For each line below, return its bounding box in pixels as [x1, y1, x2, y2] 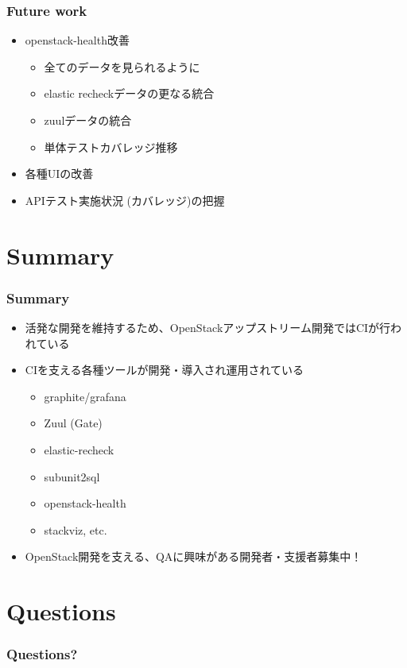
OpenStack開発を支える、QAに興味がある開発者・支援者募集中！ [25, 548, 362, 565]
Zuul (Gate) [44, 415, 103, 431]
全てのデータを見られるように [44, 58, 200, 75]
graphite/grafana [44, 388, 126, 404]
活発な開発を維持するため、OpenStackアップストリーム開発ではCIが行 [25, 319, 391, 335]
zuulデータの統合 [44, 112, 132, 128]
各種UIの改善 [25, 165, 94, 182]
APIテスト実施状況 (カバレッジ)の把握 [25, 191, 225, 208]
